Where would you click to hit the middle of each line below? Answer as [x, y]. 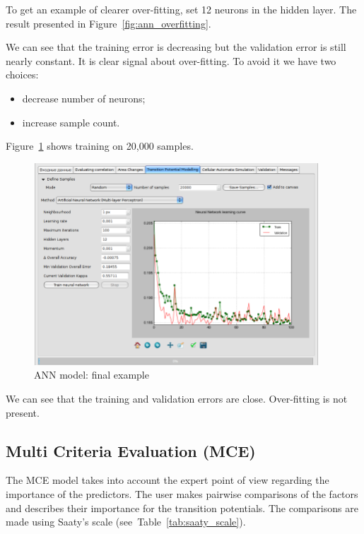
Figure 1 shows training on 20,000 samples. [100, 146]
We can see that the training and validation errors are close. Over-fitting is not [177, 399]
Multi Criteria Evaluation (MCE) [131, 450]
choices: [22, 75]
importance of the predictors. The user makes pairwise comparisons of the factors [182, 494]
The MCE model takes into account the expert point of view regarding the [168, 480]
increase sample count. [71, 122]
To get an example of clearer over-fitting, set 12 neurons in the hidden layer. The [181, 9]
